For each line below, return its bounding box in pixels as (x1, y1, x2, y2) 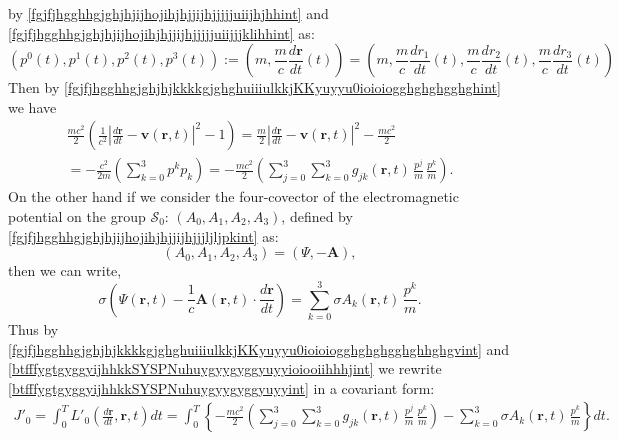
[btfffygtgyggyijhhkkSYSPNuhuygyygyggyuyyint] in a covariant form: (8, 377, 435, 398)
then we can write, (8, 260, 122, 281)
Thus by (8, 318, 59, 339)
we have (8, 96, 57, 117)
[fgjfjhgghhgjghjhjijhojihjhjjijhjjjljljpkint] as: (8, 225, 279, 246)
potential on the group (8, 206, 146, 227)
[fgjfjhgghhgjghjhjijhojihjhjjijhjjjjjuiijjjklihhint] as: (8, 22, 315, 43)
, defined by (281, 206, 353, 227)
